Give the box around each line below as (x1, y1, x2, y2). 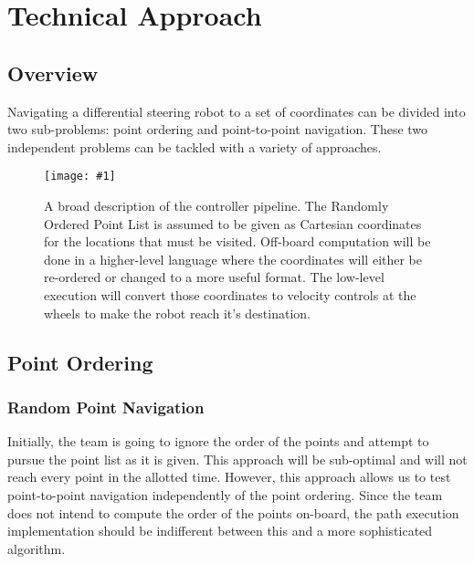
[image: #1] (44, 170, 116, 183)
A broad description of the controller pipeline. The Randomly (44, 196, 389, 215)
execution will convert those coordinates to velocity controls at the (44, 285, 416, 304)
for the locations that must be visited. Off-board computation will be (44, 232, 431, 251)
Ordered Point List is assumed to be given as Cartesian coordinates (44, 214, 422, 233)
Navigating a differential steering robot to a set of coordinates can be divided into (7, 101, 466, 120)
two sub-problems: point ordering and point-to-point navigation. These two (7, 120, 428, 139)
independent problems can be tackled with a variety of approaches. (7, 137, 382, 156)
